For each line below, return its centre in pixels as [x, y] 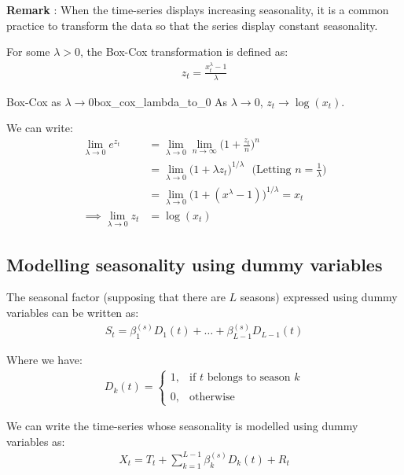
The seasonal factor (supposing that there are [116, 297]
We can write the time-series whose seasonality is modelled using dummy [182, 426]
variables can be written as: [73, 312]
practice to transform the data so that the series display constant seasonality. [192, 25]
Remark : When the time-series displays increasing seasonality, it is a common [198, 9]
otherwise [212, 397]
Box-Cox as [34, 101]
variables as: [36, 441]
